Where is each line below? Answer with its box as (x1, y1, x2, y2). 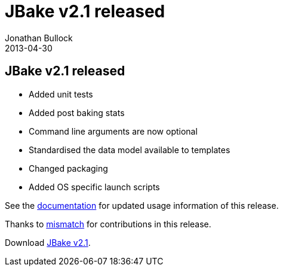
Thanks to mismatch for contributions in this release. (5, 218, 211, 229)
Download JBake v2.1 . (5, 237, 91, 248)
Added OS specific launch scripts (29, 181, 160, 192)
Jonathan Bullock (5, 32, 73, 43)
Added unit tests (29, 89, 93, 99)
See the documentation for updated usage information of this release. (5, 200, 279, 211)
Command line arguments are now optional (29, 126, 198, 136)
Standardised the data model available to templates (29, 144, 230, 155)
